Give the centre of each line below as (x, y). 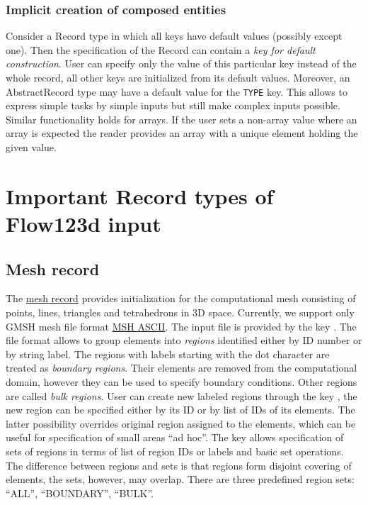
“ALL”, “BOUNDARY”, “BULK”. (80, 493)
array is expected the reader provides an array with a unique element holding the (182, 133)
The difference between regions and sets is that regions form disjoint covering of (179, 465)
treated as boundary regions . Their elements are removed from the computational (182, 368)
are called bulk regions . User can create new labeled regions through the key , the (182, 395)
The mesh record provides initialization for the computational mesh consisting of (181, 298)
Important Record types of (140, 195)
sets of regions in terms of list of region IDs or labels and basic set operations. (175, 451)
